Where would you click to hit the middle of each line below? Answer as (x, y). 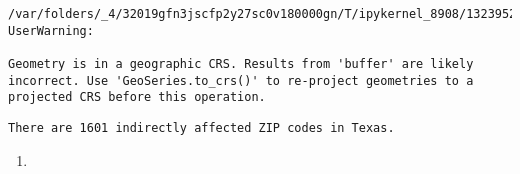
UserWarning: (51, 30)
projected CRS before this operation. (137, 97)
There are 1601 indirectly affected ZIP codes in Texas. (201, 127)
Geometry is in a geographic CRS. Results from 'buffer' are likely (241, 63)
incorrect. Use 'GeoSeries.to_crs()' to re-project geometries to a (241, 80)
